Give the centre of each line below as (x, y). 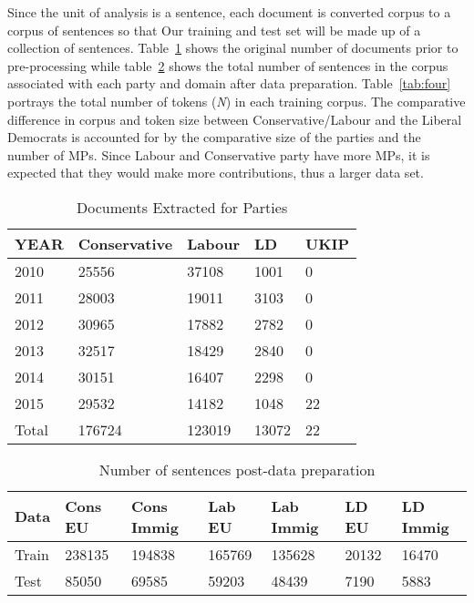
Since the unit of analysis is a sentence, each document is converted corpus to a (229, 12)
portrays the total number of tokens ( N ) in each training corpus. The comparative (237, 101)
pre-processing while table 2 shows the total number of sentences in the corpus (228, 65)
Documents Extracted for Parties (182, 207)
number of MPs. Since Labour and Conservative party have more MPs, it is (219, 154)
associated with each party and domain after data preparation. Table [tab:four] (229, 83)
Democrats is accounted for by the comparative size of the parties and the (214, 137)
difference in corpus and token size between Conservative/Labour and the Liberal (235, 119)
